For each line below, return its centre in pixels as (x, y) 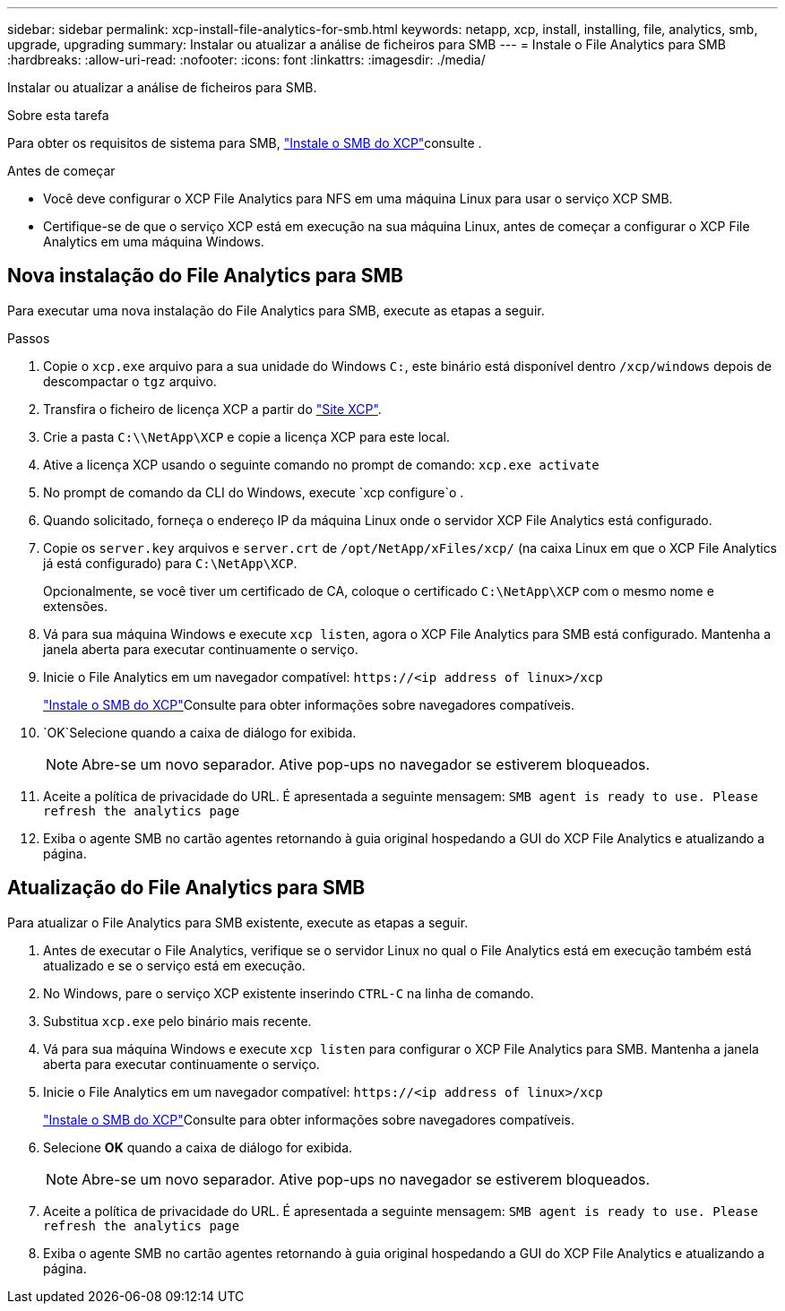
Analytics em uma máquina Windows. (154, 241)
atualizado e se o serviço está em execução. (174, 965)
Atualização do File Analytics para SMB (186, 888)
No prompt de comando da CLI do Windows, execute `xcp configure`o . (254, 492)
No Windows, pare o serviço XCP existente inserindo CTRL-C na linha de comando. (289, 993)
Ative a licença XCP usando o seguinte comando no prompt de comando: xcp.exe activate (321, 464)
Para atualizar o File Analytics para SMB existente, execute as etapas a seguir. (238, 922)
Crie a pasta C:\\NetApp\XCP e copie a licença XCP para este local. (246, 436)
